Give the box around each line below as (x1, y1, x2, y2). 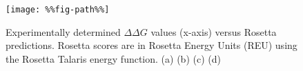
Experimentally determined (6, 24, 121, 39)
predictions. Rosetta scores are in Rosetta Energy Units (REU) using (6, 38, 297, 52)
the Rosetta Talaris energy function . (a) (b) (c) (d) (6, 51, 221, 65)
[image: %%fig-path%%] (6, 5, 110, 14)
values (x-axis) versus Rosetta (150, 24, 277, 39)
